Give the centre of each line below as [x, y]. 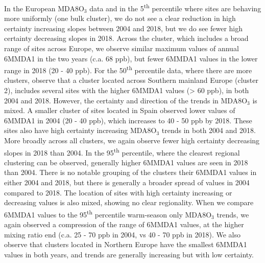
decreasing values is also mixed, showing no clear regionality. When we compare [129, 202]
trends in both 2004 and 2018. [209, 130]
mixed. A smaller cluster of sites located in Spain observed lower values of [120, 110]
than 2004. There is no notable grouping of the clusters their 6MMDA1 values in [130, 172]
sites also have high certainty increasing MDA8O [80, 130]
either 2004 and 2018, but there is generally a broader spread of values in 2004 [127, 182]
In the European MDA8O [44, 8]
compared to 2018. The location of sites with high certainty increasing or [118, 192]
